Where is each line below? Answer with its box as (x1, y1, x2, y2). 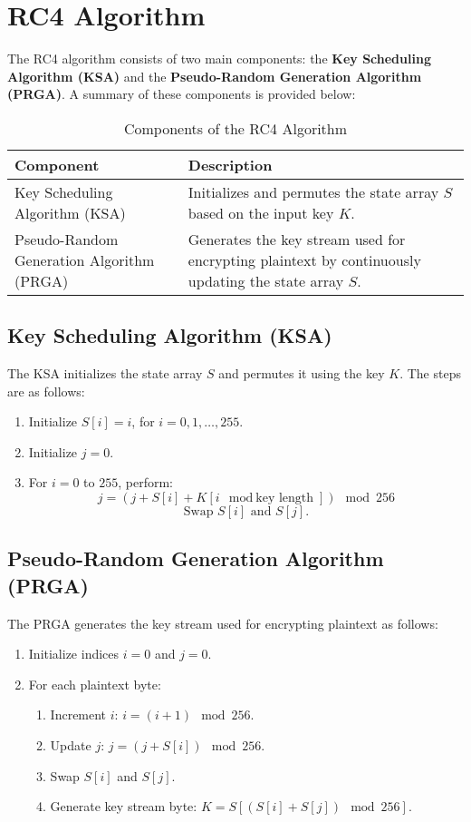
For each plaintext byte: (28, 674, 161, 693)
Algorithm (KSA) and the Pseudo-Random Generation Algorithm (7, 66, 422, 85)
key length (255, 492, 314, 505)
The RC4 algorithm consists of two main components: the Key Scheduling (7, 49, 431, 68)
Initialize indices (28, 644, 120, 663)
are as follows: (7, 381, 85, 400)
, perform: (118, 473, 173, 492)
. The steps (399, 364, 461, 383)
